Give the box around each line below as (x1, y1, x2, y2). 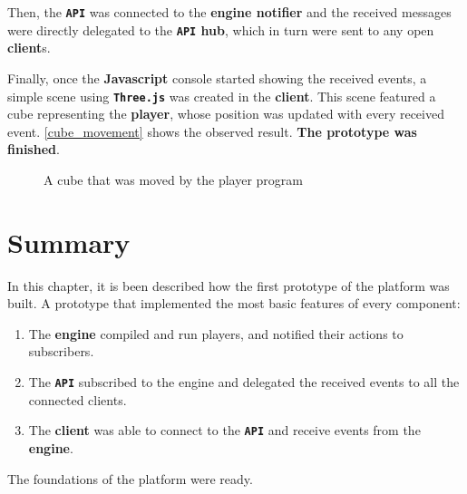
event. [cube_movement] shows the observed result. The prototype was (7, 121, 417, 140)
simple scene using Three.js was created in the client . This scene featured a (7, 86, 436, 105)
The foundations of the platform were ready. (7, 469, 253, 488)
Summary (7, 223, 131, 260)
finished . (7, 140, 60, 159)
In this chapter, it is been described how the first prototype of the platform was (7, 276, 450, 295)
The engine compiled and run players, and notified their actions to (28, 324, 404, 343)
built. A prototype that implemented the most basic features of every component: (7, 294, 461, 313)
